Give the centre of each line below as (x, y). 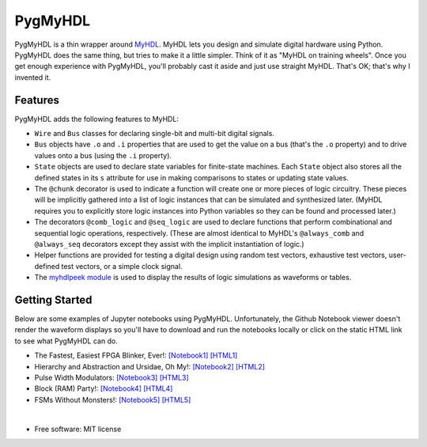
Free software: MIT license (78, 429)
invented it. (33, 77)
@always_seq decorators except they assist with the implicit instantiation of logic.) (169, 244)
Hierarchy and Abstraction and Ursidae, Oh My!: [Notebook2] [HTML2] (149, 366)
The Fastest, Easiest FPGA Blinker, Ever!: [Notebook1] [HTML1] (136, 355)
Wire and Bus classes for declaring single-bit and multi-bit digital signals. (154, 134)
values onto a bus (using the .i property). (103, 155)
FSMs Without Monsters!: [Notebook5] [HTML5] (113, 400)
